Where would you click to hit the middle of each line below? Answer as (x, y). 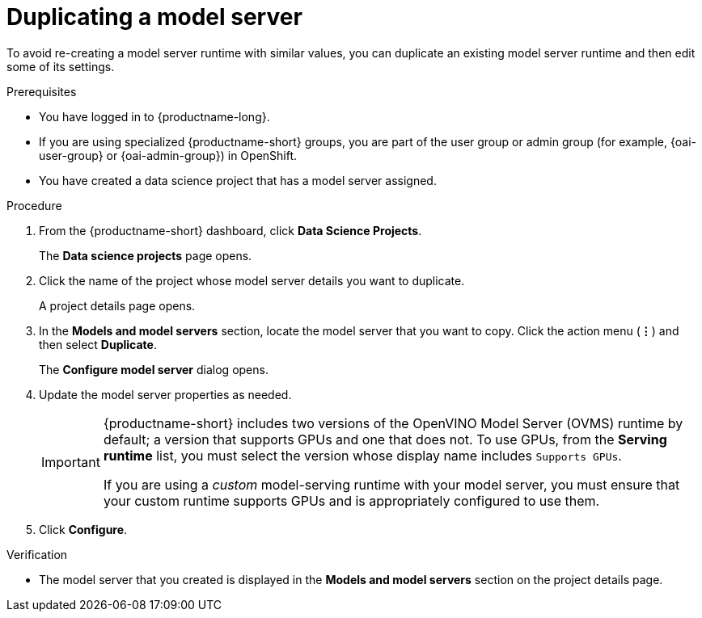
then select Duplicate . (98, 344)
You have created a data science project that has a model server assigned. (238, 180)
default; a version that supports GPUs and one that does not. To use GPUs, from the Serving (385, 439)
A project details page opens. (117, 305)
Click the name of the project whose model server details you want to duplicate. (252, 280)
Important (71, 462)
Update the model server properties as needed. (165, 394)
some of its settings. (61, 66)
